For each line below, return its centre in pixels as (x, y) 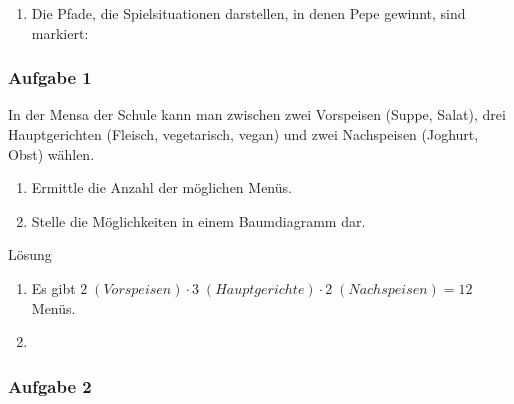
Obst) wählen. (51, 153)
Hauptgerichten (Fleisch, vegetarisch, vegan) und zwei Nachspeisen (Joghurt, (243, 134)
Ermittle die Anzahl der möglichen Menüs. (161, 187)
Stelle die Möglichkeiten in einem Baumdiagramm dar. (198, 220)
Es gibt (53, 287)
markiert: (60, 32)
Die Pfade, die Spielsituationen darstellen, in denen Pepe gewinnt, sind (248, 13)
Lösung (30, 254)
